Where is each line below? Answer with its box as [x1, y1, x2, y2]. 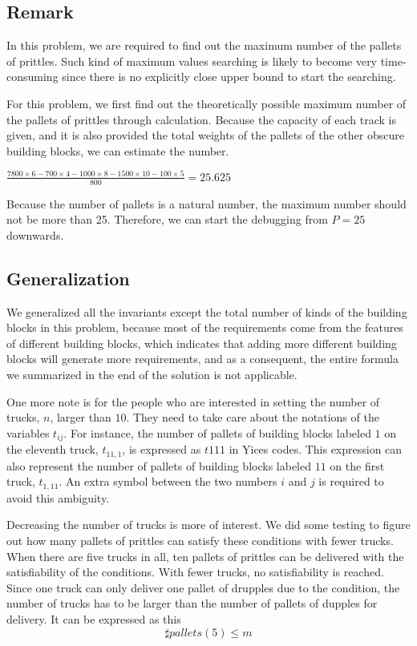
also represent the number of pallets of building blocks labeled [6, 457, 312, 474]
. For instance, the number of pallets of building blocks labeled [63, 424, 371, 441]
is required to [318, 473, 384, 490]
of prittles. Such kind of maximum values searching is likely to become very [6, 52, 378, 69]
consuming [6, 68, 59, 85]
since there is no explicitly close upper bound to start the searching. [62, 68, 396, 85]
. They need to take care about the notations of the [126, 409, 379, 426]
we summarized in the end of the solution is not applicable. [6, 366, 298, 383]
